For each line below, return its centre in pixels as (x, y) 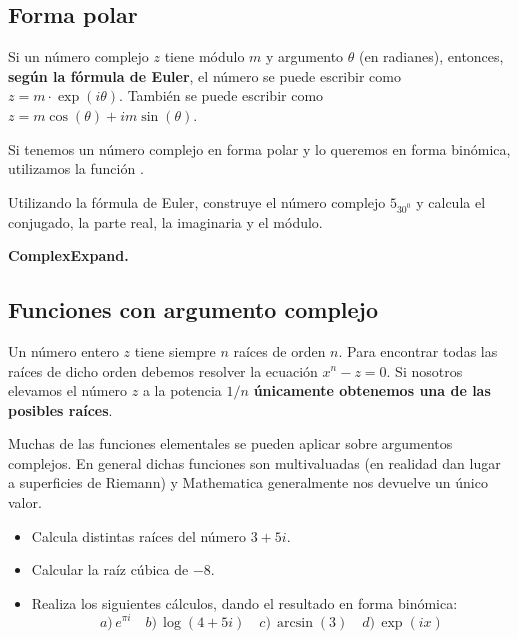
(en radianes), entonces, (431, 56)
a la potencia (182, 390)
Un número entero (63, 350)
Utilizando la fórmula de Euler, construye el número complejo (197, 201)
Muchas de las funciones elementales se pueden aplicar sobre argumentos (230, 443)
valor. (25, 502)
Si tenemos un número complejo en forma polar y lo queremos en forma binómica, (259, 148)
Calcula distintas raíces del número (138, 535)
